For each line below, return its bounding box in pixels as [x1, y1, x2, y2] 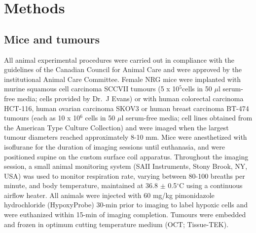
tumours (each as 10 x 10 [4, 113, 80, 123]
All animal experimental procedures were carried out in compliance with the [4, 54, 234, 65]
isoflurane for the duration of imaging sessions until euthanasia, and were [4, 141, 225, 152]
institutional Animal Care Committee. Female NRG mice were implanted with [4, 74, 241, 84]
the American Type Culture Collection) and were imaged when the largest [4, 122, 229, 132]
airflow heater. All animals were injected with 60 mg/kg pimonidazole [4, 190, 215, 200]
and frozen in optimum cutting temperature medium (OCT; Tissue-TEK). [4, 219, 229, 229]
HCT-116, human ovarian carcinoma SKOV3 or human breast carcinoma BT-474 [4, 103, 249, 113]
